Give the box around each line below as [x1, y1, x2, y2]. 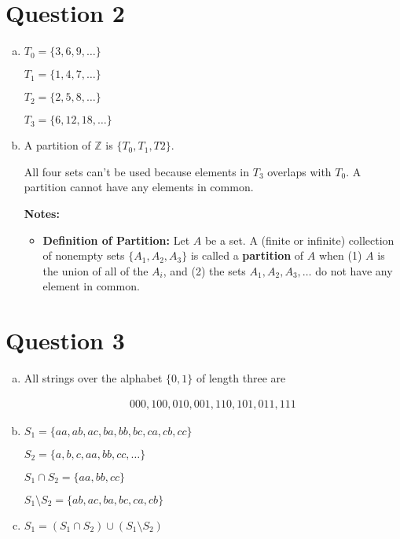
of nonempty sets [42, 247, 125, 264]
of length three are [196, 370, 286, 386]
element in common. [42, 278, 140, 294]
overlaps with [267, 163, 332, 179]
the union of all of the [42, 262, 149, 279]
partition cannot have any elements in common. [24, 179, 254, 195]
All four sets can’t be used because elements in [24, 163, 250, 179]
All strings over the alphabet [24, 370, 163, 386]
